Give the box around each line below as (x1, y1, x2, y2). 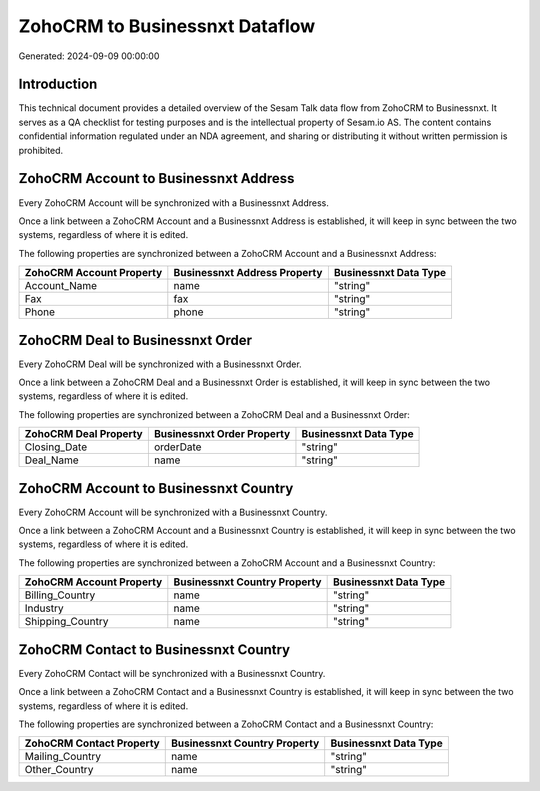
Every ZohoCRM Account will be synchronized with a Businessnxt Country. (18, 506, 328, 518)
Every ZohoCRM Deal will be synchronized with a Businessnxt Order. (18, 358, 302, 370)
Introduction (18, 76, 98, 93)
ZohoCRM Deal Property (24, 427, 144, 441)
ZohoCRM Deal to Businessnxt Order (18, 331, 252, 349)
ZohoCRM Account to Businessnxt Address (18, 170, 295, 187)
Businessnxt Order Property (153, 427, 291, 441)
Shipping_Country (24, 615, 109, 629)
